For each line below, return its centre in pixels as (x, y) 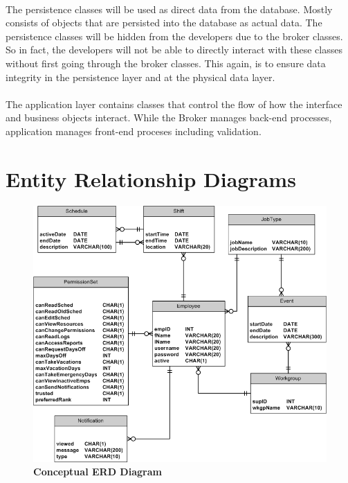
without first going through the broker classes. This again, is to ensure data (166, 63)
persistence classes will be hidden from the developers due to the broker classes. (174, 36)
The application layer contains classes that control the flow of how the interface (174, 104)
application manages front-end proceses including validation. (134, 131)
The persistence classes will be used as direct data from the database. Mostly (169, 9)
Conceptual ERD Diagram (98, 472)
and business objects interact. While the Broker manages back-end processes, (169, 117)
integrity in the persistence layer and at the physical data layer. (140, 77)
